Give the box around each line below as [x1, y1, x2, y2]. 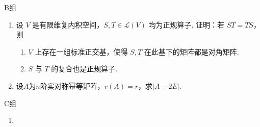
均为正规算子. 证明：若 [148, 19, 225, 30]
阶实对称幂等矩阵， [40, 80, 105, 91]
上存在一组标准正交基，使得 [35, 46, 128, 57]
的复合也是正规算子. [51, 63, 118, 74]
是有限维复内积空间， [32, 19, 104, 30]
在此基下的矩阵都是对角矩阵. [144, 46, 239, 57]
